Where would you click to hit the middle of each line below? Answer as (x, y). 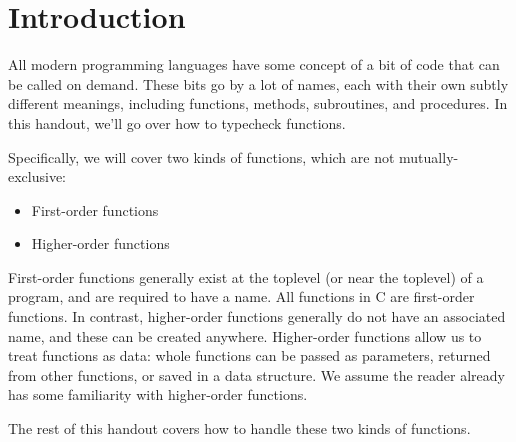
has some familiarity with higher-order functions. (158, 394)
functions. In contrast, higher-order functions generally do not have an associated (257, 316)
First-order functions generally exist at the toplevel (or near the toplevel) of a (246, 276)
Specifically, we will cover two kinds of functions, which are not (201, 156)
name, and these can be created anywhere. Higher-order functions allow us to (245, 335)
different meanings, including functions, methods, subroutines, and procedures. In (258, 103)
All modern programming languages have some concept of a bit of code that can (254, 64)
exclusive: (37, 176)
